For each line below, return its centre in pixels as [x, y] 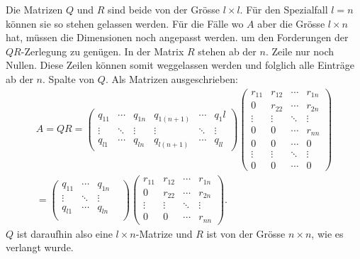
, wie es [327, 233]
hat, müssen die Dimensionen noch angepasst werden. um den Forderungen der [177, 37]
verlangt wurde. [40, 247]
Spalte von [72, 78]
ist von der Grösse [246, 233]
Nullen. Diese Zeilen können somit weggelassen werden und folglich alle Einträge [180, 65]
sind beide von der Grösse [164, 9]
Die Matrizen [34, 9]
